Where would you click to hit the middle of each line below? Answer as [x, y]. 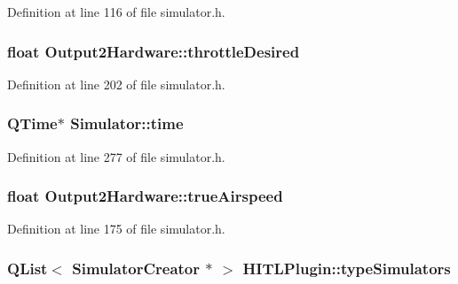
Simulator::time [127, 123]
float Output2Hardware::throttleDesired [154, 51]
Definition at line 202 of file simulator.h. [116, 84]
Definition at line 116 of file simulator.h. [116, 12]
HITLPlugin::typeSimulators [347, 268]
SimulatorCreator [136, 268]
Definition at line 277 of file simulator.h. [116, 156]
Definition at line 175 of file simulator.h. [116, 229]
